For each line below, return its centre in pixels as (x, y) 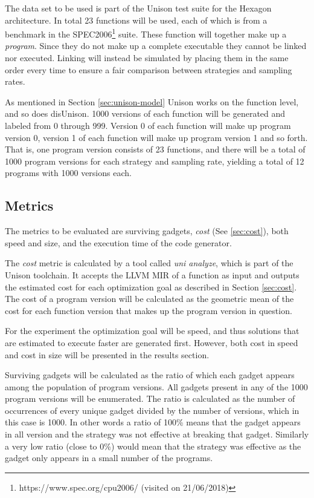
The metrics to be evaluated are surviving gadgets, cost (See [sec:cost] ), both (147, 231)
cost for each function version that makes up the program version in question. (149, 310)
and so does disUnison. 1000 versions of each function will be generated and (145, 113)
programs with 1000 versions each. (68, 173)
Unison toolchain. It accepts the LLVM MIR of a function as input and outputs (152, 274)
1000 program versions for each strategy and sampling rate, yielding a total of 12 (155, 161)
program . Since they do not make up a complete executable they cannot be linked (156, 46)
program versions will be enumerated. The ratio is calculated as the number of (150, 398)
